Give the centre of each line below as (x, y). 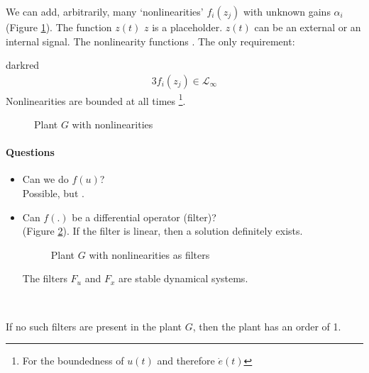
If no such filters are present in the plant (94, 326)
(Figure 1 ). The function (59, 27)
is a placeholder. (187, 27)
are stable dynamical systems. (183, 278)
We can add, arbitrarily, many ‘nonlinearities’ (105, 11)
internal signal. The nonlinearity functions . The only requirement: (150, 41)
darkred (23, 65)
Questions (30, 152)
